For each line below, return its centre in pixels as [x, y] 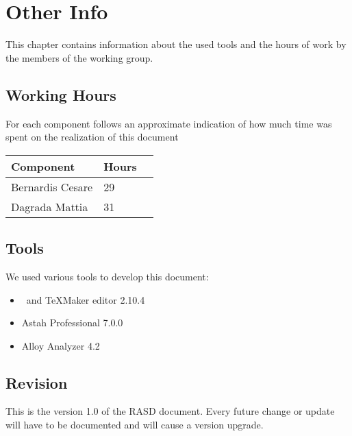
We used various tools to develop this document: [107, 276]
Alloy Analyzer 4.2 [61, 345]
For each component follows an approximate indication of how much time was [169, 123]
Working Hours [61, 94]
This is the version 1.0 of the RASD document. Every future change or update [170, 411]
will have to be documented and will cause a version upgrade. [135, 425]
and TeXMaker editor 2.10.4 [86, 299]
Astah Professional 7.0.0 [72, 323]
